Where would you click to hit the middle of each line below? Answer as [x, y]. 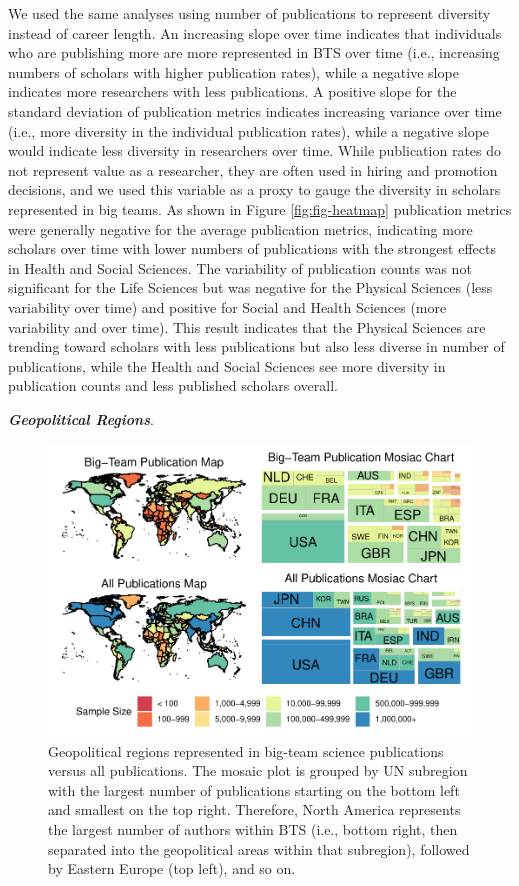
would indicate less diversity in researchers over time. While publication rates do [255, 150]
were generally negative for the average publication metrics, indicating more [240, 228]
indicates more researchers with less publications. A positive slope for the [232, 91]
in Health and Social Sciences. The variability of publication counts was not [240, 267]
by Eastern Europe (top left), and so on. [172, 868]
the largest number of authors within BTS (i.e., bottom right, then [253, 828]
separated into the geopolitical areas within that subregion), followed [259, 848]
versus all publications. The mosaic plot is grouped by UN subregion [258, 770]
